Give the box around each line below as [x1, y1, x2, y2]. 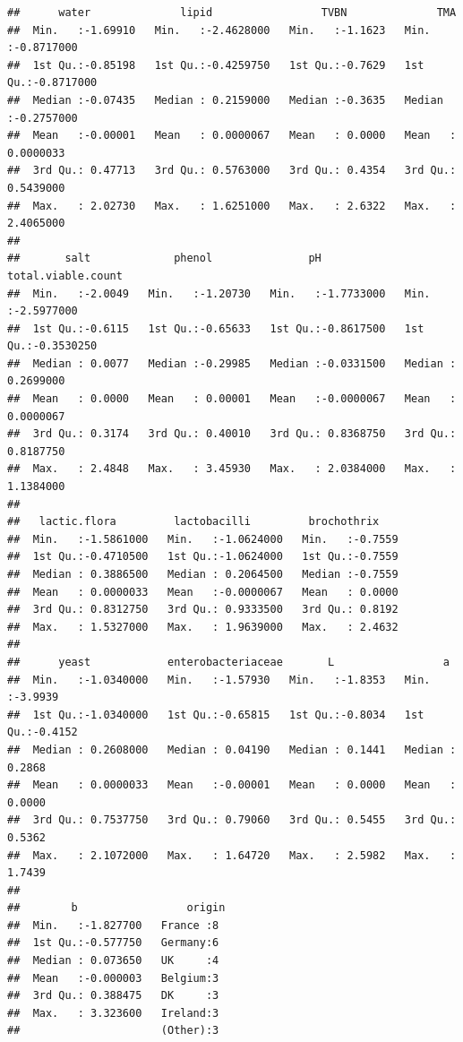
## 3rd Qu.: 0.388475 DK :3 [7, 989, 219, 1003]
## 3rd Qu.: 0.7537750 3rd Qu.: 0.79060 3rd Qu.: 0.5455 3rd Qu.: [7, 814, 457, 827]
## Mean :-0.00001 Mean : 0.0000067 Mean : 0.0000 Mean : [7, 129, 457, 142]
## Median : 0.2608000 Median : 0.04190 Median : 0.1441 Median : [7, 743, 457, 756]
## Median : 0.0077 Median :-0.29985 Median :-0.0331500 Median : [7, 357, 457, 370]
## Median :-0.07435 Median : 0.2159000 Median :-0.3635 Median [7, 93, 443, 107]
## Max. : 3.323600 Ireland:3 [7, 1006, 219, 1020]
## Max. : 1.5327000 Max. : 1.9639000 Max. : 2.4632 [7, 620, 399, 633]
